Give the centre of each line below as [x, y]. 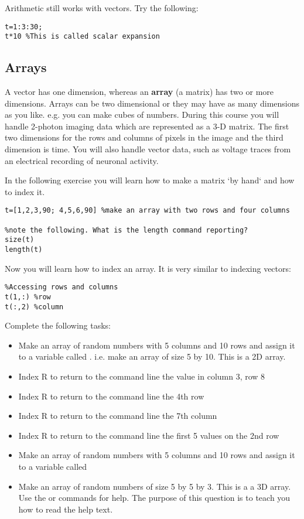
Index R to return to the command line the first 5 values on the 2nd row [149, 435]
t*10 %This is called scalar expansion [82, 37]
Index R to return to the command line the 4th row [111, 396]
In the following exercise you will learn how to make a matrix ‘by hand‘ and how [150, 180]
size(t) [20, 240]
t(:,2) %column [34, 307]
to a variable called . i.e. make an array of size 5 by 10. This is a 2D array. [152, 356]
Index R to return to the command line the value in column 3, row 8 [142, 376]
